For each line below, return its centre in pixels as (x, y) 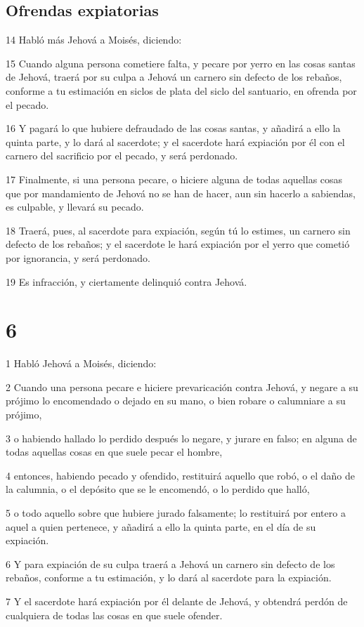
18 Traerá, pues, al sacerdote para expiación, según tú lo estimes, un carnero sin (178, 230)
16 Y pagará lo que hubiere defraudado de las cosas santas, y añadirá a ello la (173, 128)
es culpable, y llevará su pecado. (75, 207)
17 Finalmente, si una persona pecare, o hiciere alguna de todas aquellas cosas (174, 179)
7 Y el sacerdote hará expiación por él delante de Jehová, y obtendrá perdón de (177, 601)
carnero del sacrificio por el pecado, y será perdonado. (122, 156)
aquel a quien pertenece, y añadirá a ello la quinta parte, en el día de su (161, 526)
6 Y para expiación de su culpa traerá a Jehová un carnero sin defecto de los (170, 563)
